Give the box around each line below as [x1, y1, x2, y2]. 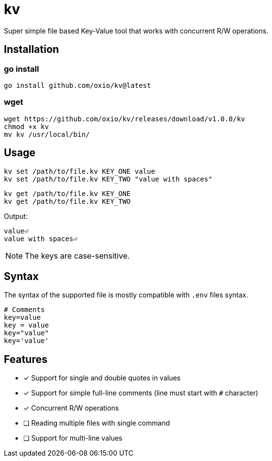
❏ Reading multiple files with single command [23, 419, 170, 428]
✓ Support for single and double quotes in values [23, 374, 181, 382]
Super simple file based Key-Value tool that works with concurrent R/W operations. [4, 26, 269, 35]
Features [4, 353, 48, 365]
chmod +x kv [4, 122, 49, 131]
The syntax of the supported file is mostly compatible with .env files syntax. [4, 291, 248, 299]
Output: [4, 212, 28, 220]
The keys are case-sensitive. [25, 250, 130, 261]
